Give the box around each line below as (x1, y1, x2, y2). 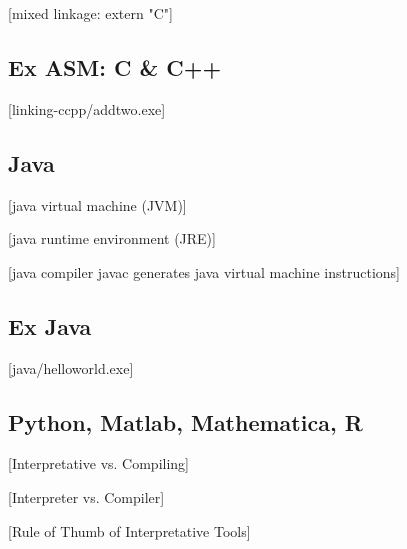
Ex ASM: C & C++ (8, 51, 222, 82)
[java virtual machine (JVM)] (8, 194, 187, 215)
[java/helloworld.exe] (8, 357, 134, 378)
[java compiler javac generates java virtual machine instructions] (8, 261, 400, 282)
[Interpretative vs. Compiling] (8, 453, 190, 474)
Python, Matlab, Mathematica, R (8, 406, 363, 437)
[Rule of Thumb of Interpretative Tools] (8, 520, 251, 541)
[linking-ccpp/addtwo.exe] (8, 98, 166, 119)
